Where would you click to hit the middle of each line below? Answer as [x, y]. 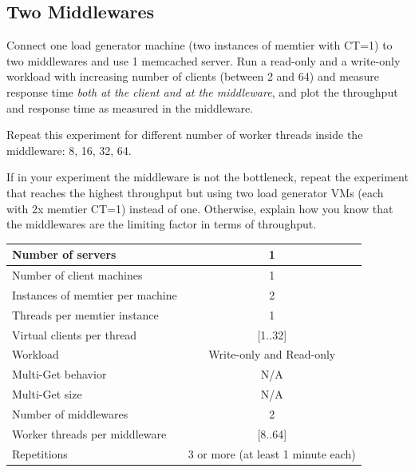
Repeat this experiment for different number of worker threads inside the [185, 135]
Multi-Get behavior [59, 374]
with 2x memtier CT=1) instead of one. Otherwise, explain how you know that [200, 208]
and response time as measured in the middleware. [130, 107]
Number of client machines [77, 275]
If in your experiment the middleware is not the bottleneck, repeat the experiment [207, 177]
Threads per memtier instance [85, 314]
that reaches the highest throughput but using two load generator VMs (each [195, 192]
